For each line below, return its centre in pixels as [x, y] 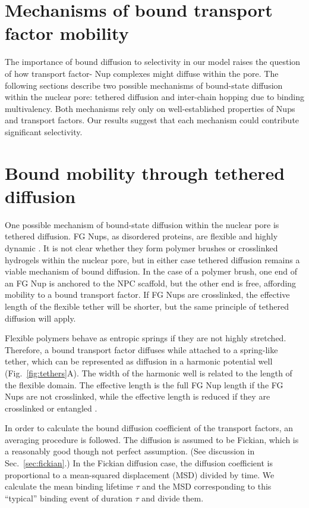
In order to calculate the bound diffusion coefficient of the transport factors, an [149, 428]
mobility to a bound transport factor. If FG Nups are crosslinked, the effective [147, 294]
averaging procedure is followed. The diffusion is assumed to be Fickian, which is [152, 439]
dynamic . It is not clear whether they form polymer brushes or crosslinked [141, 247]
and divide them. [173, 498]
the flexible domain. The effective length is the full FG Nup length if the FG [144, 384]
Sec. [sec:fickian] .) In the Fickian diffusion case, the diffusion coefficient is [139, 463]
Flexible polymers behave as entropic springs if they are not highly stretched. [146, 338]
